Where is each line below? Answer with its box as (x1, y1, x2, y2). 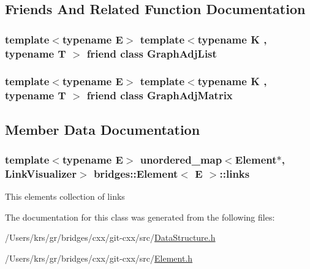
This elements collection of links (5, 190, 125, 203)
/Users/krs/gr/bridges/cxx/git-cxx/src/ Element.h (5, 252, 193, 265)
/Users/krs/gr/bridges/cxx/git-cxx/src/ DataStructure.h (5, 231, 216, 244)
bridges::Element (93, 165, 178, 181)
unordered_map (140, 152, 222, 167)
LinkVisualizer (5, 165, 77, 181)
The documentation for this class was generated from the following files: (5, 210, 275, 223)
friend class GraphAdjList (86, 45, 217, 61)
